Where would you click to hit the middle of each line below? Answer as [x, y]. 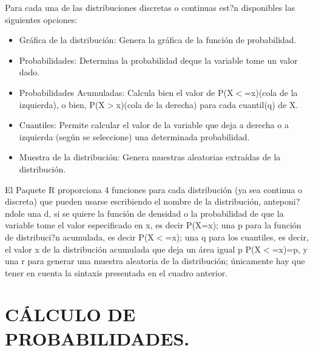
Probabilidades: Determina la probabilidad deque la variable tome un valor [158, 60]
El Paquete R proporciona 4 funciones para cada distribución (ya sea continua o [154, 189]
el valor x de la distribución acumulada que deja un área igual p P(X [133, 249]
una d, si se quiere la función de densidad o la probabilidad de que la [156, 213]
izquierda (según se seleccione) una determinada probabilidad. [134, 136]
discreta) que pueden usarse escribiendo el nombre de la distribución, [133, 201]
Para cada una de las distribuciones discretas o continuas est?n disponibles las [150, 7]
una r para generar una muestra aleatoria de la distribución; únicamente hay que [155, 261]
